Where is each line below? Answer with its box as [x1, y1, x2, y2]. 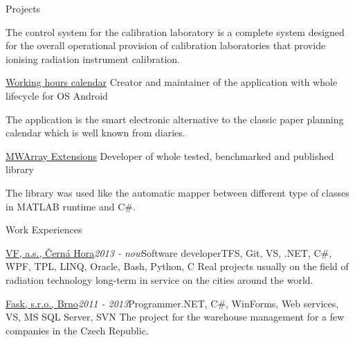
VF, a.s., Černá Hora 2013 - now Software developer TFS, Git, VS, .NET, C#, [6, 245, 332, 260]
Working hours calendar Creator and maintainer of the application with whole [6, 75, 338, 89]
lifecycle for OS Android [6, 88, 108, 102]
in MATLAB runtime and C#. [6, 199, 136, 213]
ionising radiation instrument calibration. [6, 51, 180, 66]
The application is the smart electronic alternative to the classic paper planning [6, 111, 344, 126]
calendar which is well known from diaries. [6, 125, 185, 140]
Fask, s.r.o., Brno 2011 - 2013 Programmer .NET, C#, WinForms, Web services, [6, 296, 339, 310]
